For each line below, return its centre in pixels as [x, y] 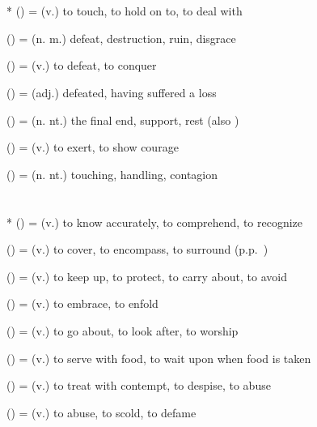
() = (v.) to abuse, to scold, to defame [101, 412]
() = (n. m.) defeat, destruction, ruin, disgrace [121, 38]
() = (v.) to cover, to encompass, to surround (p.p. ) [137, 249]
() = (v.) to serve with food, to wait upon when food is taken [159, 358]
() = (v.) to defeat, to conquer [82, 65]
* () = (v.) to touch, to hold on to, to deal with [125, 11]
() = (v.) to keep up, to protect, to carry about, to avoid [147, 276]
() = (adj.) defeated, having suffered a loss [112, 92]
